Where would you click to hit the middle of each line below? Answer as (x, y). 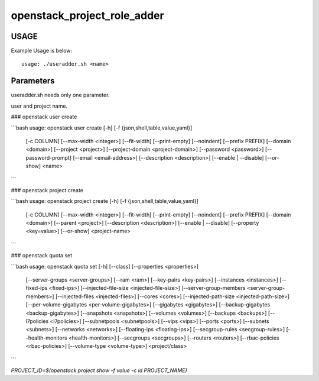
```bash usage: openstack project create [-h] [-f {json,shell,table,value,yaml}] (105, 201)
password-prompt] (49, 157)
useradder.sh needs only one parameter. (60, 95)
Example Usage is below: (42, 51)
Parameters (33, 81)
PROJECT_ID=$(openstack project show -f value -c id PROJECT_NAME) (99, 370)
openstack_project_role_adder (88, 15)
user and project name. (39, 106)
